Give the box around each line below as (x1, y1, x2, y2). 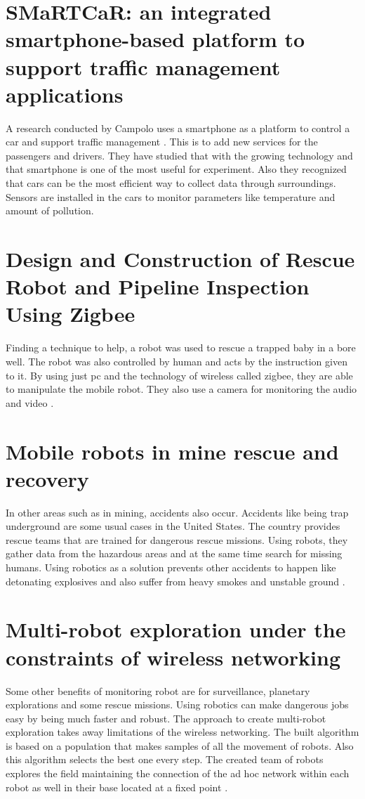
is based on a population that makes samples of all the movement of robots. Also (6, 738, 354, 753)
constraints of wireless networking (6, 642, 340, 671)
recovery (6, 464, 89, 493)
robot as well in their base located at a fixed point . (6, 779, 228, 794)
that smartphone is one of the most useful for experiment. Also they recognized (6, 162, 347, 176)
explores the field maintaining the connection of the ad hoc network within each (6, 766, 350, 781)
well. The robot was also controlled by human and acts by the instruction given (6, 353, 347, 368)
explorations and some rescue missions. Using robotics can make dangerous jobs (6, 697, 349, 712)
